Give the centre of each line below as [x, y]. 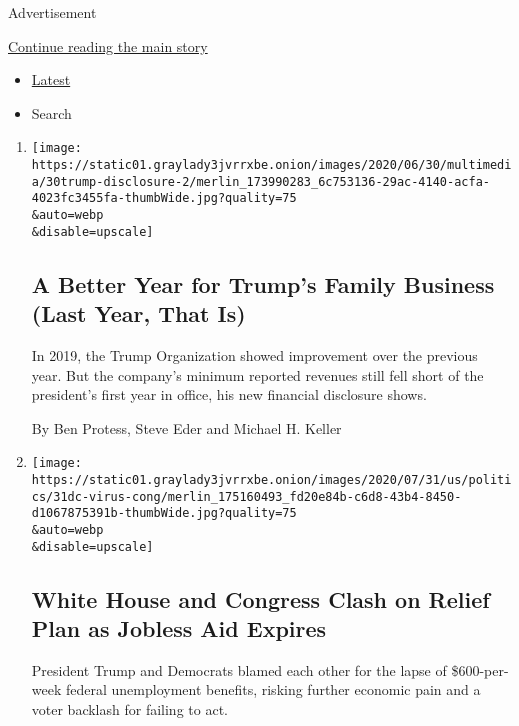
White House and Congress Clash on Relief [260, 598]
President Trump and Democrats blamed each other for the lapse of [239, 669]
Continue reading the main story [108, 45]
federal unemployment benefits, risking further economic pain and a [273, 689]
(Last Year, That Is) [138, 313]
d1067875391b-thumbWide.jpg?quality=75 [164, 513]
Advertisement [52, 12]
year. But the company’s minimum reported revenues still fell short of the [257, 374]
